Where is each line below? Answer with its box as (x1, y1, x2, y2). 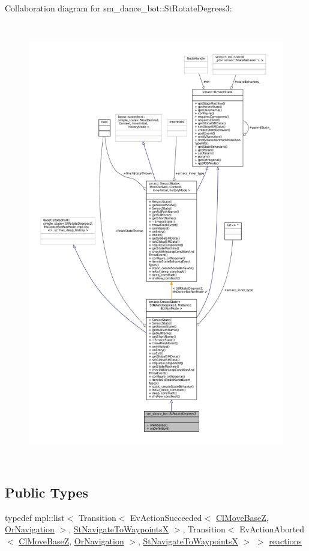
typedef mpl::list (5, 511, 65, 523)
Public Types (5, 483, 89, 501)
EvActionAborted (239, 523, 305, 535)
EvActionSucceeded (130, 511, 202, 523)
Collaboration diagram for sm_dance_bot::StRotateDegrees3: (5, 2, 232, 14)
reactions (269, 534, 302, 547)
